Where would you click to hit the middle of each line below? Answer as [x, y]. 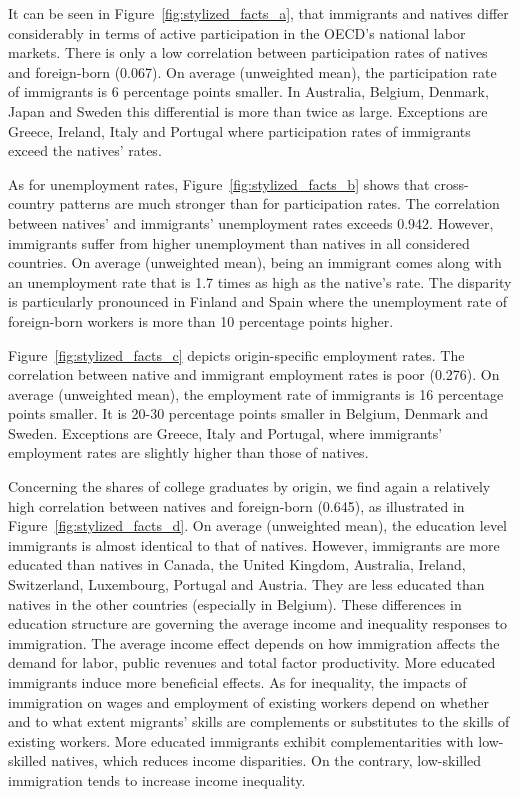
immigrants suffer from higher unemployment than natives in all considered [239, 242]
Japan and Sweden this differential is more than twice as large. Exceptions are [248, 110]
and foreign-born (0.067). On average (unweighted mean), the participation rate [252, 71]
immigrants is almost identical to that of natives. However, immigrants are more [254, 544]
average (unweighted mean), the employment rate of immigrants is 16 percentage [256, 393]
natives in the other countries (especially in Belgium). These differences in [235, 603]
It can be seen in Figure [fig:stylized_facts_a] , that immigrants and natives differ [258, 13]
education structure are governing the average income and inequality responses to [258, 623]
